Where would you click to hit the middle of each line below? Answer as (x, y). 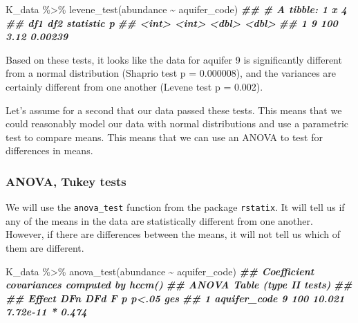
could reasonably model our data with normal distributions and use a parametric (177, 123)
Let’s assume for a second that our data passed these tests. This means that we (174, 110)
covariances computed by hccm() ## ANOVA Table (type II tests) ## (179, 285)
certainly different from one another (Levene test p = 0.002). (134, 86)
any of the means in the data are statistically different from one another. (159, 220)
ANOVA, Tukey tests (66, 181)
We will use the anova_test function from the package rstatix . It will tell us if (175, 207)
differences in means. (49, 150)
